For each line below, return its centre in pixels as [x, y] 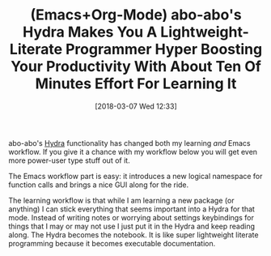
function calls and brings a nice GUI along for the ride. [99, 185]
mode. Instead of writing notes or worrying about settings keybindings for [131, 217]
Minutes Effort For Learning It [136, 84]
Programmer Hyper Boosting [164, 49]
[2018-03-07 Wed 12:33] [136, 106]
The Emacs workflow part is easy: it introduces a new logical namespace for [135, 176]
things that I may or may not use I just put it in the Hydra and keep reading [132, 226]
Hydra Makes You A [90, 32]
